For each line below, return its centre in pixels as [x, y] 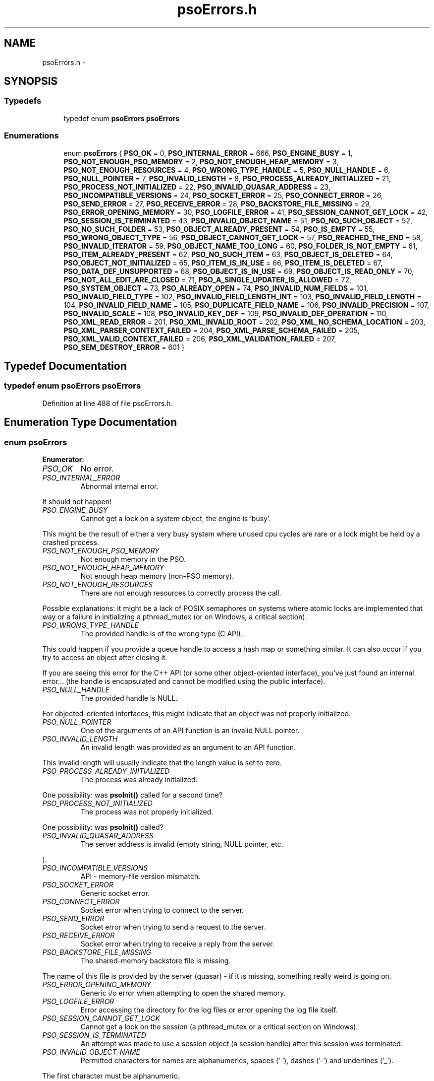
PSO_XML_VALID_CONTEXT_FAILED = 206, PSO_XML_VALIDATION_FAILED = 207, [200, 338]
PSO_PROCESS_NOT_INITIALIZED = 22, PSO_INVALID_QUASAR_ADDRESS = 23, [197, 187]
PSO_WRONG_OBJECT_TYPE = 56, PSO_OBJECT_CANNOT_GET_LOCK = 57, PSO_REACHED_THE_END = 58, [243, 237]
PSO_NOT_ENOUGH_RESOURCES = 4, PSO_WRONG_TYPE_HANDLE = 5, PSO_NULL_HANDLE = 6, [227, 170]
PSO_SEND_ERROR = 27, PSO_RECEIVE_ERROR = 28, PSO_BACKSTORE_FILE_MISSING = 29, [217, 203]
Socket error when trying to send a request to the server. [173, 927]
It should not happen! [77, 502]
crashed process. [71, 542]
